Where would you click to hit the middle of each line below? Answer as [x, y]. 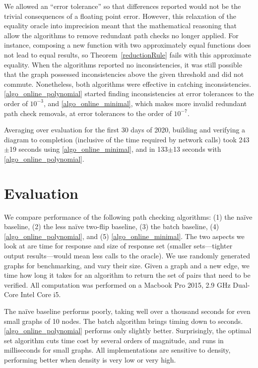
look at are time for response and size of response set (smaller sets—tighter [118, 246]
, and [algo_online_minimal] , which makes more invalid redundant [145, 103]
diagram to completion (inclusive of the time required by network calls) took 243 [127, 139]
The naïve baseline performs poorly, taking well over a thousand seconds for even [127, 311]
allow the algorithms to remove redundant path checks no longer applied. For [121, 35]
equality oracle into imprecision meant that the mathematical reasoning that [120, 26]
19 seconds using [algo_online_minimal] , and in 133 [89, 149]
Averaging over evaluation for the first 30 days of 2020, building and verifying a [125, 130]
